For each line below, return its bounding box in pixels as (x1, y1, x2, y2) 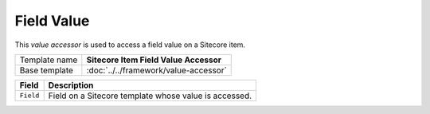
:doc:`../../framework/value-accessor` (86, 65, 227, 76)
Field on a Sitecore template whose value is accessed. (48, 90, 252, 101)
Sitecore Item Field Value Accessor (86, 54, 222, 65)
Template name (19, 54, 78, 65)
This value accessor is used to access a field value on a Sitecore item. (14, 40, 246, 49)
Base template (19, 65, 73, 76)
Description (48, 80, 94, 91)
